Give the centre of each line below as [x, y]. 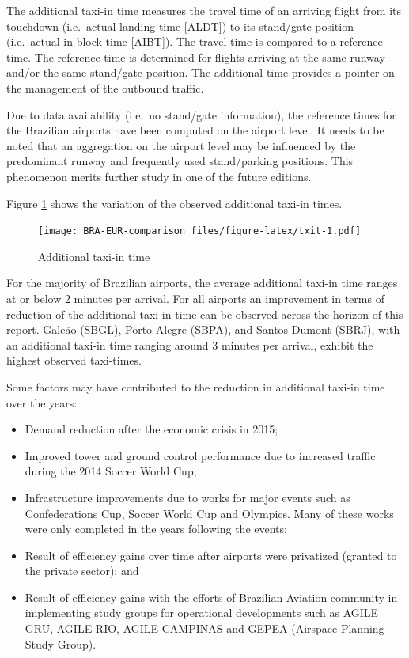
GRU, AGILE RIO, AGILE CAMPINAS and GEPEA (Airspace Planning [204, 628]
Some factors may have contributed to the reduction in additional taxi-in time [196, 386]
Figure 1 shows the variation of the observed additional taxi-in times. [174, 203]
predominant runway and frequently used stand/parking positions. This [180, 161]
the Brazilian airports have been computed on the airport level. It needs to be [195, 130]
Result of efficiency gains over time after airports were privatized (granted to [211, 555]
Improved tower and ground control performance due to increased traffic [200, 455]
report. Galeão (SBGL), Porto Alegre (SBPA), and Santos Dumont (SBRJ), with [203, 329]
